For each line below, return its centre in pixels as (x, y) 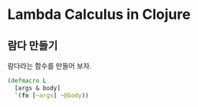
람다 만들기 (33, 45)
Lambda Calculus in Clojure (99, 15)
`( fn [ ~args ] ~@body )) (52, 95)
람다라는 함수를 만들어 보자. (50, 66)
